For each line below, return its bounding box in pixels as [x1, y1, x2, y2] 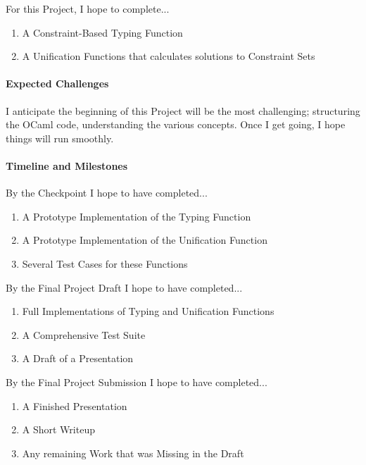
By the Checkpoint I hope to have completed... [6, 185, 208, 200]
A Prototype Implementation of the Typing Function [22, 209, 251, 223]
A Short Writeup [22, 422, 95, 437]
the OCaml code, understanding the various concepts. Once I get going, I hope [6, 117, 346, 132]
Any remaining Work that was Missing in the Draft [22, 445, 244, 460]
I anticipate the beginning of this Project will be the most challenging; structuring [6, 103, 360, 118]
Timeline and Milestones [6, 158, 128, 173]
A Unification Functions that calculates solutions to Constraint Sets [22, 49, 315, 63]
